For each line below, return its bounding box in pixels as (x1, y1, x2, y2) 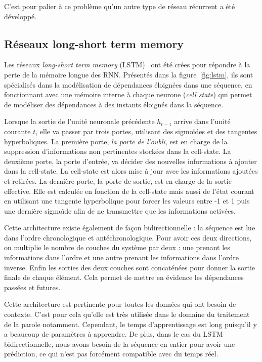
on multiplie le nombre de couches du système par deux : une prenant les (4, 242, 230, 253)
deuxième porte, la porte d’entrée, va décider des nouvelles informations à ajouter (4, 155, 257, 166)
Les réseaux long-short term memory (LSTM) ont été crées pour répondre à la (4, 59, 250, 70)
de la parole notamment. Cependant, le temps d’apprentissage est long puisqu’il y (4, 318, 257, 329)
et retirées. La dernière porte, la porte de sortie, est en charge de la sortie (4, 175, 232, 186)
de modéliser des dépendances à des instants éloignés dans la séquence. (4, 99, 224, 109)
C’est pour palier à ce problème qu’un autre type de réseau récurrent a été (4, 1, 235, 11)
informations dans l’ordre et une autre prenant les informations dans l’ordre (4, 252, 239, 263)
